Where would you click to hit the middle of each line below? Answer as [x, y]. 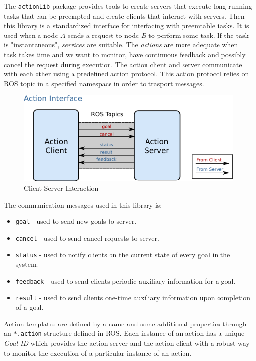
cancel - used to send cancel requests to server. [87, 237]
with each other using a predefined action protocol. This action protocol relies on [127, 74]
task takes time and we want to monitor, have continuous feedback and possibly [125, 54]
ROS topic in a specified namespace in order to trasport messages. [104, 83]
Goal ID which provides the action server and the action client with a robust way [127, 343]
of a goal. [30, 307]
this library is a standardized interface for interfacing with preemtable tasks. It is [127, 25]
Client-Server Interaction [61, 188]
